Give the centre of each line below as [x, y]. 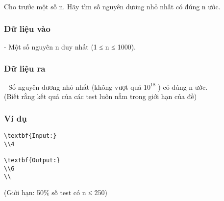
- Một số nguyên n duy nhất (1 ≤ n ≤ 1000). [70, 46]
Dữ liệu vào [27, 28]
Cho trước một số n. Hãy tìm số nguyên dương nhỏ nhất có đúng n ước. [112, 6]
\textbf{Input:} [30, 136]
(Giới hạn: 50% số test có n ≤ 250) [56, 192]
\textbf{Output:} [32, 160]
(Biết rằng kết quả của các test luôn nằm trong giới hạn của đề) [100, 96]
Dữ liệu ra [25, 68]
